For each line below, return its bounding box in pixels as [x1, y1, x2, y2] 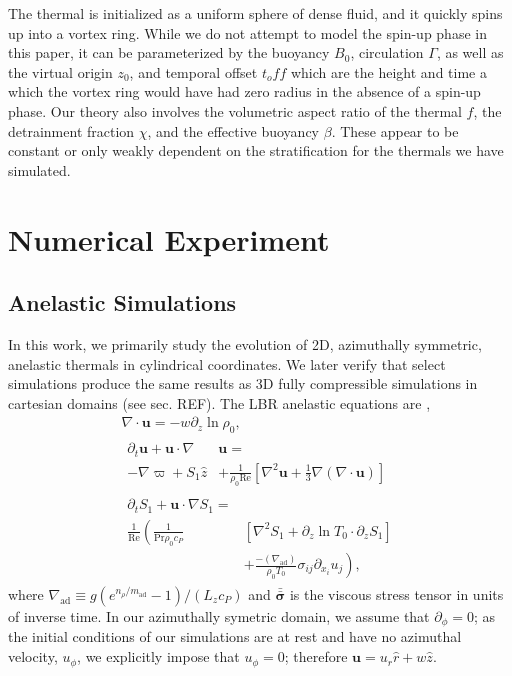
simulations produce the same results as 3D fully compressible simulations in [8, 373, 478, 394]
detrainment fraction [8, 120, 135, 141]
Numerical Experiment [8, 218, 330, 259]
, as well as [436, 42, 504, 63]
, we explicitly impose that [77, 646, 240, 667]
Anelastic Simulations [8, 287, 237, 318]
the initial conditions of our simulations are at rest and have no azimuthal [8, 626, 462, 647]
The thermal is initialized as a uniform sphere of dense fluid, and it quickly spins [8, 3, 503, 23]
